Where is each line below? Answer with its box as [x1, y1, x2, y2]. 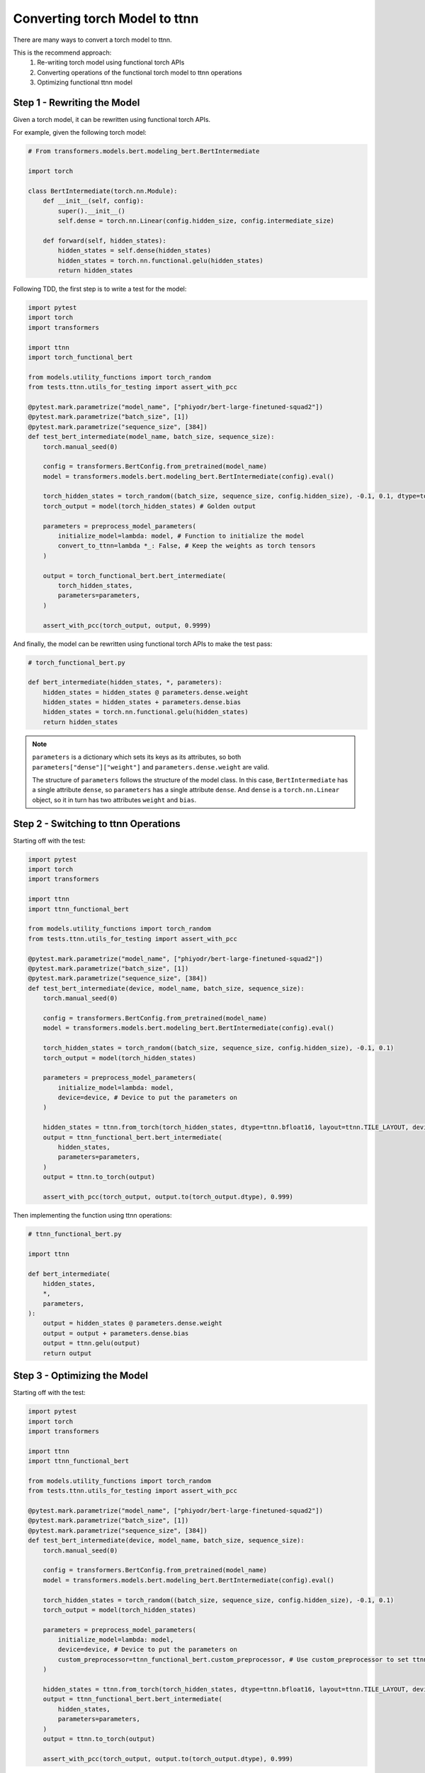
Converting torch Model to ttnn [13, 11, 199, 26]
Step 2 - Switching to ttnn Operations [13, 818, 181, 830]
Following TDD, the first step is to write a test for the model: [13, 284, 187, 294]
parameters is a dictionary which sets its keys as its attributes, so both [32, 752, 242, 762]
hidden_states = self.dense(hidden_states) [57, 247, 212, 255]
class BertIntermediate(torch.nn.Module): [28, 187, 178, 195]
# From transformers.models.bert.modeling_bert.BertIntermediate [28, 148, 260, 155]
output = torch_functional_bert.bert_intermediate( [42, 572, 227, 579]
